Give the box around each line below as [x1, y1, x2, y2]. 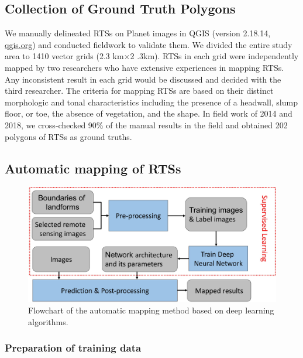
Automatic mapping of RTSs [5, 159, 181, 177]
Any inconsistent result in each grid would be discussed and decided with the [5, 73, 281, 85]
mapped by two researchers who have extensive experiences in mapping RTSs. [5, 61, 284, 73]
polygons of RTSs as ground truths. [5, 130, 132, 142]
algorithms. [28, 315, 68, 328]
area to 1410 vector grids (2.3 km [5, 50, 124, 62]
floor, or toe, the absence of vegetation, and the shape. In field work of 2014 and [5, 107, 292, 120]
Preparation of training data [5, 340, 142, 355]
